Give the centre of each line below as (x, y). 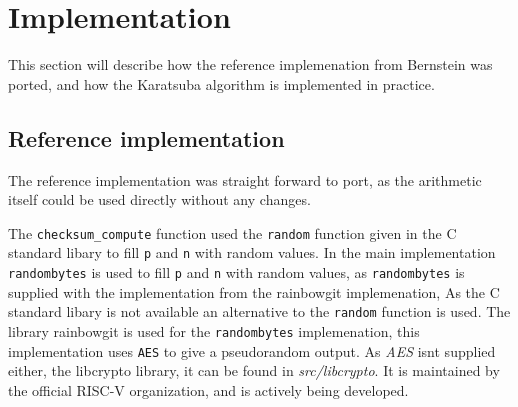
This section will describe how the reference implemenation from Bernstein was (250, 64)
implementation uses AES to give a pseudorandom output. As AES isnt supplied (252, 350)
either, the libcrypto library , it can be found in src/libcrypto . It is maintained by (254, 370)
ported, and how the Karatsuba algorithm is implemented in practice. (221, 83)
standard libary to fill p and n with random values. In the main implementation (252, 252)
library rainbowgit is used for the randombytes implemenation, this (214, 330)
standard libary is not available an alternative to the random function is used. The (259, 311)
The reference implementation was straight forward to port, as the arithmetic (245, 179)
